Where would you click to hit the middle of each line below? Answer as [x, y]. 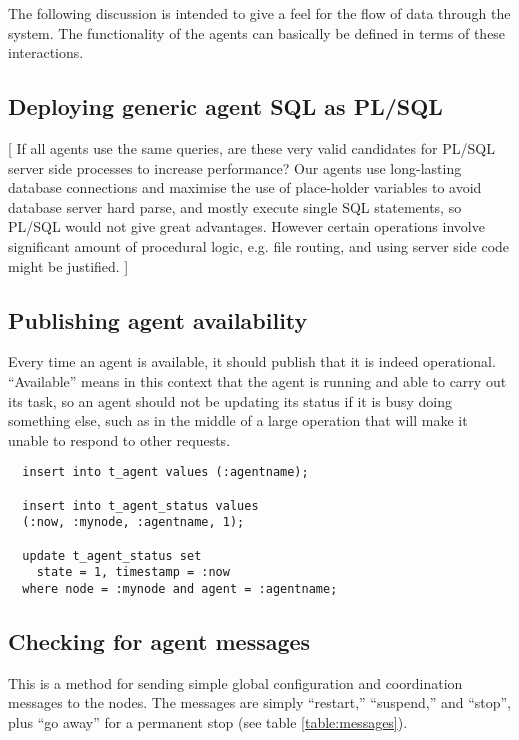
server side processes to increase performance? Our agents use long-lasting [235, 167]
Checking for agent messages [159, 640]
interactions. [46, 52]
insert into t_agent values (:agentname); [165, 472]
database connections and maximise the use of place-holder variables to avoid [245, 187]
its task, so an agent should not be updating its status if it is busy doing [230, 400]
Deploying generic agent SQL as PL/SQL [225, 106]
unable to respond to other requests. [119, 439]
